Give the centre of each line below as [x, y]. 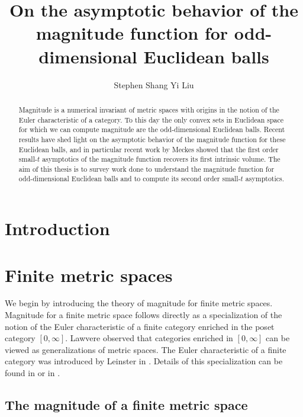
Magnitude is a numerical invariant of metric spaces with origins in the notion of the [149, 109]
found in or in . [33, 373]
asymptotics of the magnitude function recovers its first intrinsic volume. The [161, 159]
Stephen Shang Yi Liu [154, 84]
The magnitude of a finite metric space [126, 405]
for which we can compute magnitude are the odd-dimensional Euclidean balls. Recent [152, 129]
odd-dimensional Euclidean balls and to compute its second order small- [130, 179]
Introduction [57, 228]
